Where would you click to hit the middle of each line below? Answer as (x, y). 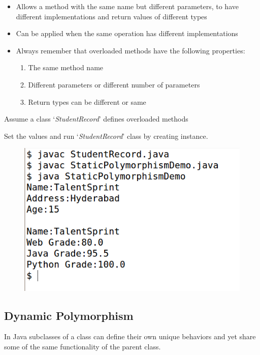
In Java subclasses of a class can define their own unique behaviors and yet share (130, 336)
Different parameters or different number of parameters (114, 84)
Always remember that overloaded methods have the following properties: (131, 50)
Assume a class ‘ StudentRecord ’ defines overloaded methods (96, 119)
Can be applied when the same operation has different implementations (127, 33)
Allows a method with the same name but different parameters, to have (127, 6)
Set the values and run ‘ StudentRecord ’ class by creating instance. (106, 136)
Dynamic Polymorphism (69, 315)
